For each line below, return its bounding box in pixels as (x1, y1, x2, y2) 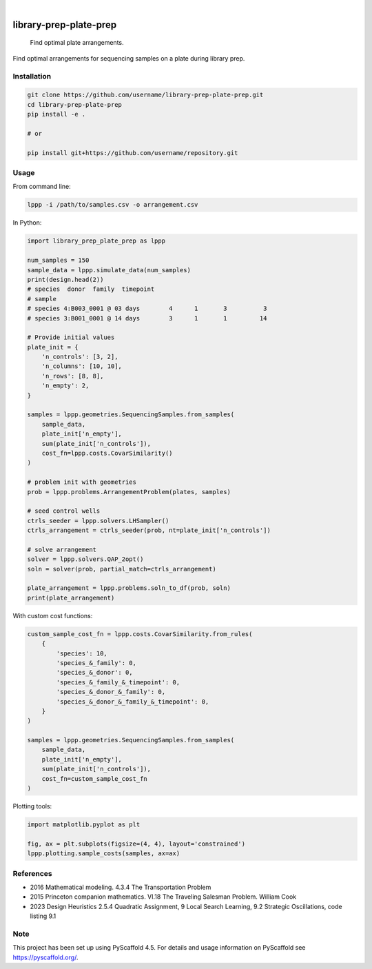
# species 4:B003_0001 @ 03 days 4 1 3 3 (27, 305, 267, 313)
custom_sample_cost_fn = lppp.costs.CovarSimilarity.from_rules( (27, 630, 253, 637)
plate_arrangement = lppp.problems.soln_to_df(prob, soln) (27, 584, 231, 592)
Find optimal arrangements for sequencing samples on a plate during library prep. (12, 54, 245, 62)
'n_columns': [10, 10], (41, 363, 122, 370)
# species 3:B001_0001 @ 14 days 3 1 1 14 (27, 314, 267, 322)
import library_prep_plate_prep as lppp (27, 237, 165, 245)
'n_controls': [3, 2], (41, 353, 118, 361)
